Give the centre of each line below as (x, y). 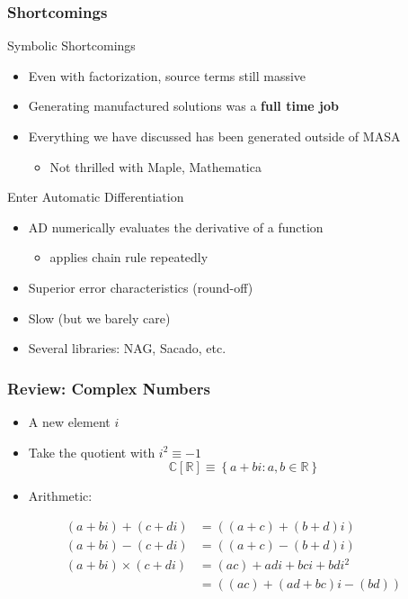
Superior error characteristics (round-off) (141, 287)
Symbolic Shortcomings (71, 45)
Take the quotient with (92, 452)
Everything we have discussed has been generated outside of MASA (214, 136)
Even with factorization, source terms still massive (167, 75)
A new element (69, 421)
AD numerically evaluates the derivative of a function (176, 227)
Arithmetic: (60, 496)
